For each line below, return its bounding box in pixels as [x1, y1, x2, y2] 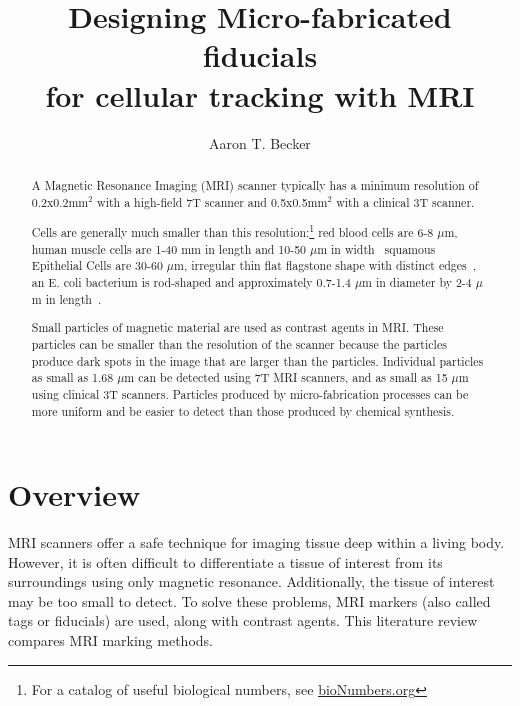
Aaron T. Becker [209, 132, 311, 153]
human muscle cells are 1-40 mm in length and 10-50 [31, 240, 307, 257]
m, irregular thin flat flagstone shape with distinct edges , [174, 257, 476, 274]
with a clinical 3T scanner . [336, 193, 475, 210]
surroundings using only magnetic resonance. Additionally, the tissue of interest [8, 571, 495, 592]
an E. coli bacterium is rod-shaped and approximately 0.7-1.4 [31, 274, 351, 291]
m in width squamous [317, 240, 436, 257]
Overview [8, 474, 141, 515]
